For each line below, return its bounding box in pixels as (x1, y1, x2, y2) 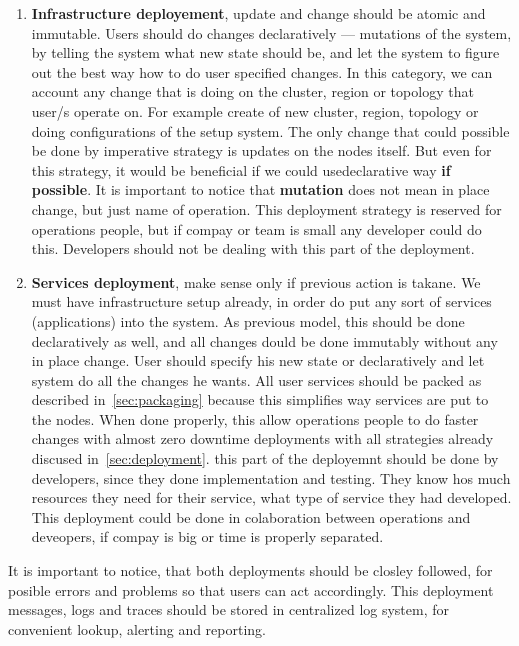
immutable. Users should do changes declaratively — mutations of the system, (31, 22, 512, 43)
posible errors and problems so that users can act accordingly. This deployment (8, 579, 494, 600)
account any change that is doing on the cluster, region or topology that (31, 81, 474, 102)
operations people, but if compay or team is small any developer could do (31, 218, 482, 239)
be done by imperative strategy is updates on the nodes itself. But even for (31, 140, 492, 161)
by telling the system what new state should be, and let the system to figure (31, 42, 500, 63)
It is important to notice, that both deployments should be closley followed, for (8, 560, 493, 581)
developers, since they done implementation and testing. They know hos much (31, 467, 511, 488)
